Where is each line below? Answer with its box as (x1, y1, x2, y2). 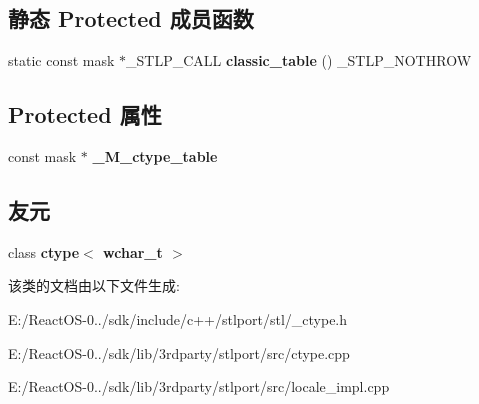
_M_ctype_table (92, 146, 218, 166)
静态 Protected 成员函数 (8, 3, 254, 34)
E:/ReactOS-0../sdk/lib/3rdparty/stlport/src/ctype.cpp (8, 342, 350, 363)
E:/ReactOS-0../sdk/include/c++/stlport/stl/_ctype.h (8, 308, 348, 329)
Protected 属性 (8, 99, 162, 130)
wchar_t (103, 241, 163, 262)
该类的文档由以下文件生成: (8, 275, 180, 296)
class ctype (8, 241, 80, 262)
